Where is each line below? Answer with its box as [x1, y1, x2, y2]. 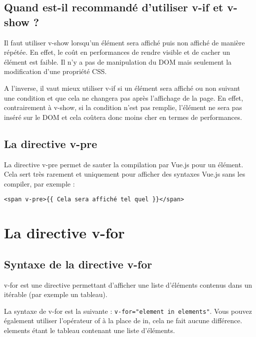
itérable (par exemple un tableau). [4, 289, 108, 300]
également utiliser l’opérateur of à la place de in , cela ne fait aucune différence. [4, 315, 242, 326]
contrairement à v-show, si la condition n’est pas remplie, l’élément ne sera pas [4, 102, 242, 112]
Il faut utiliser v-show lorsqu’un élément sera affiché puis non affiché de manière [4, 37, 245, 47]
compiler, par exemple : [4, 178, 75, 188]
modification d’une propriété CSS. [4, 66, 107, 76]
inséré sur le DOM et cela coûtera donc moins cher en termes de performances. [4, 112, 242, 122]
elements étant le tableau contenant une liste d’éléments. [4, 325, 175, 335]
